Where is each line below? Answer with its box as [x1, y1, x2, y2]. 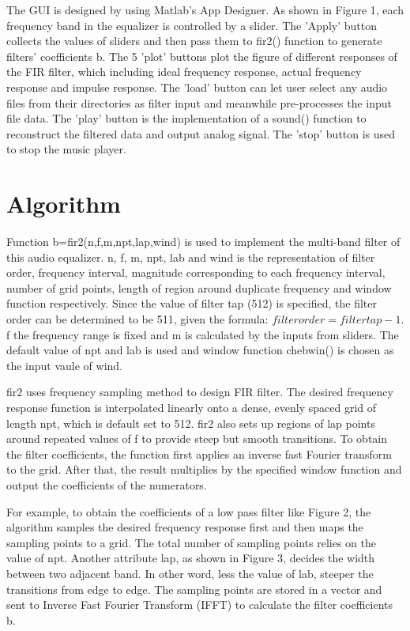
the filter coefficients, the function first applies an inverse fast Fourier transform [6, 445, 392, 462]
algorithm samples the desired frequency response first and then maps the [6, 519, 363, 535]
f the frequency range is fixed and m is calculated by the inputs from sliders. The [6, 326, 399, 342]
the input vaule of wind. [6, 357, 123, 373]
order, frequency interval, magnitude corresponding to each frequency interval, [6, 264, 386, 281]
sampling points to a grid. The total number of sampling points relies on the [6, 534, 376, 550]
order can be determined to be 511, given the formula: [6, 311, 269, 327]
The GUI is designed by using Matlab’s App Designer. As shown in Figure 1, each [6, 2, 404, 17]
